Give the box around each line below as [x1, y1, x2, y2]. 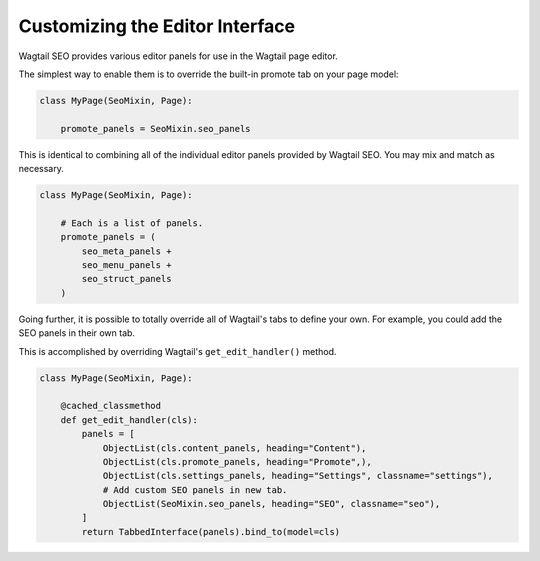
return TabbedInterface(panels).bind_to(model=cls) [81, 526, 341, 537]
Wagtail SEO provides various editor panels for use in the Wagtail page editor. [18, 50, 339, 62]
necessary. [18, 163, 65, 175]
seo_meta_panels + [81, 245, 172, 257]
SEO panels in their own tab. [18, 327, 135, 339]
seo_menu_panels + [81, 260, 172, 271]
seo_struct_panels [81, 273, 172, 285]
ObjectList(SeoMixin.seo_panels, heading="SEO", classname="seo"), [102, 498, 441, 510]
